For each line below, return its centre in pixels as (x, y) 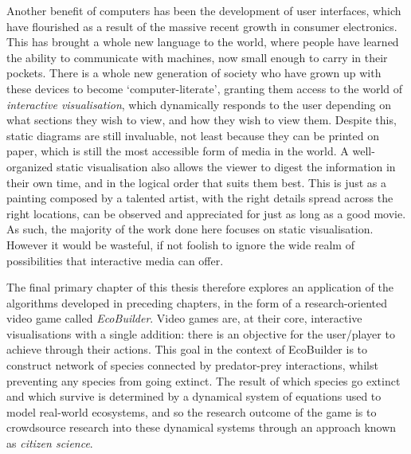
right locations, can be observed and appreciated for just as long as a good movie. (206, 213)
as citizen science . (50, 443)
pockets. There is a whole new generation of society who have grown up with (194, 73)
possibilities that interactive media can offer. (115, 260)
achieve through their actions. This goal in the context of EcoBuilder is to (187, 349)
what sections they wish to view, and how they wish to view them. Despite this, (202, 120)
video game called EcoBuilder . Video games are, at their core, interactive (184, 318)
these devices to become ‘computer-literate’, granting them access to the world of (204, 88)
